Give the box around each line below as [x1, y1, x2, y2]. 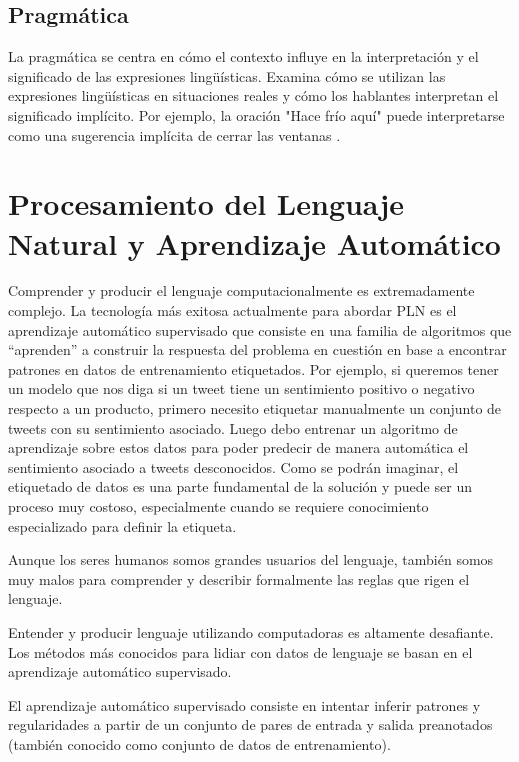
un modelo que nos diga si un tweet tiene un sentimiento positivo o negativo [8, 378, 475, 399]
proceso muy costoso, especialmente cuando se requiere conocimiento [8, 496, 429, 517]
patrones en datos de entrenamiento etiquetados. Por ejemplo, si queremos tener [8, 358, 499, 379]
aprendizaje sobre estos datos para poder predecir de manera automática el [8, 437, 469, 458]
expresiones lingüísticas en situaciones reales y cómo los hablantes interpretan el [8, 85, 499, 106]
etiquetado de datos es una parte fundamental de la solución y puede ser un [8, 476, 472, 497]
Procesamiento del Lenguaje [8, 183, 405, 224]
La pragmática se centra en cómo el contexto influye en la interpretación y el [8, 46, 479, 67]
